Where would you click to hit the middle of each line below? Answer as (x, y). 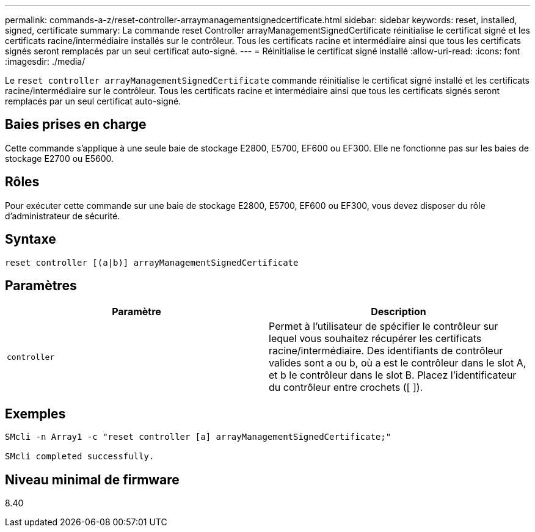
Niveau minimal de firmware (92, 479)
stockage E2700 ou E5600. (60, 158)
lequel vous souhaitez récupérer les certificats (375, 339)
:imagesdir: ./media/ (45, 61)
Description (399, 312)
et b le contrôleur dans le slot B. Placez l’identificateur (393, 375)
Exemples (35, 414)
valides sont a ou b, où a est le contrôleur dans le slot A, (398, 363)
